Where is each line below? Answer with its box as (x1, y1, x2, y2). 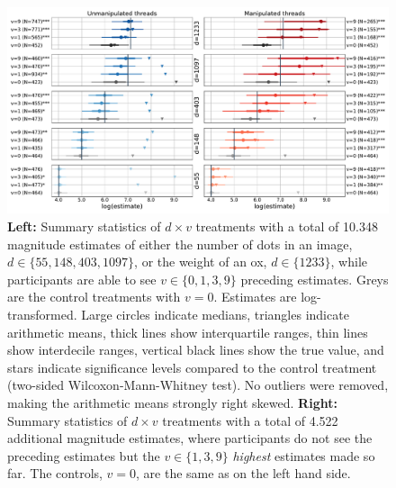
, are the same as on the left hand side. (136, 464, 351, 483)
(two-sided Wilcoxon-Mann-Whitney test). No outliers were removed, (7, 375, 389, 394)
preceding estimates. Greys (240, 269, 389, 288)
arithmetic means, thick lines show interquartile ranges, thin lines (7, 322, 368, 341)
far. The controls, (7, 464, 103, 483)
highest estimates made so (232, 446, 375, 465)
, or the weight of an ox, (134, 252, 267, 271)
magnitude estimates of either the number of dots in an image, (7, 234, 353, 253)
